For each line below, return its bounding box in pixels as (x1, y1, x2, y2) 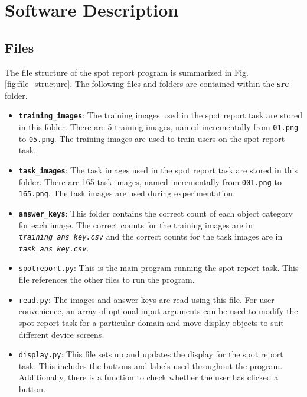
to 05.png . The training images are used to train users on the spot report (18, 132, 285, 144)
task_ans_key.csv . (18, 241, 89, 254)
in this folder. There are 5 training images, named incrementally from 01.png (18, 121, 299, 133)
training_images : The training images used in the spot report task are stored (18, 109, 302, 121)
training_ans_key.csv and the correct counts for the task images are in (18, 230, 283, 243)
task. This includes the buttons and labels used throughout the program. (18, 359, 283, 372)
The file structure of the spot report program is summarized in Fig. (5, 66, 249, 78)
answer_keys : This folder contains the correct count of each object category (18, 206, 293, 219)
